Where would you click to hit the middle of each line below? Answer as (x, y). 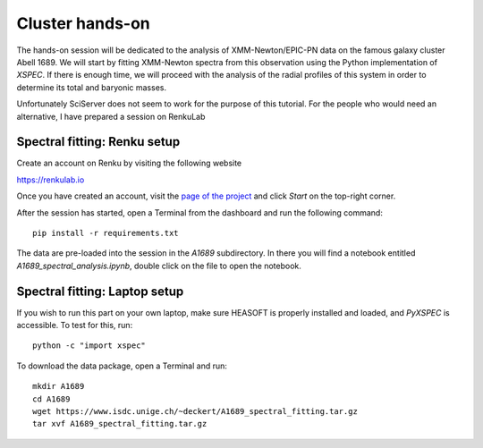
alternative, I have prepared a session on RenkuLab (111, 116)
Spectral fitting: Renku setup (98, 142)
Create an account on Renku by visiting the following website (129, 163)
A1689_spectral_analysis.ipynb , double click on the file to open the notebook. (159, 266)
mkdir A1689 (59, 386)
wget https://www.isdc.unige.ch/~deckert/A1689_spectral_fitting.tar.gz (195, 411)
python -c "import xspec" (89, 346)
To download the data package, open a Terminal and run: (122, 366)
